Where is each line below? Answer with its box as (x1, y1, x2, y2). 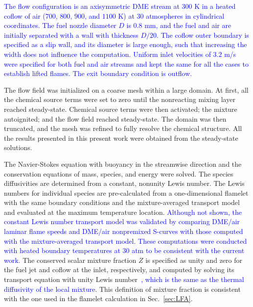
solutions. (4, 142, 32, 153)
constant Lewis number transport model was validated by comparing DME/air (4, 216, 240, 227)
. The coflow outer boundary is (157, 29, 249, 40)
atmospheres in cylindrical (146, 10, 225, 21)
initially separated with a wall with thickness (4, 29, 138, 40)
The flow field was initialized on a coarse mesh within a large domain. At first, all (4, 84, 249, 95)
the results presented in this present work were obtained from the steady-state (4, 132, 238, 143)
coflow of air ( (4, 10, 46, 21)
